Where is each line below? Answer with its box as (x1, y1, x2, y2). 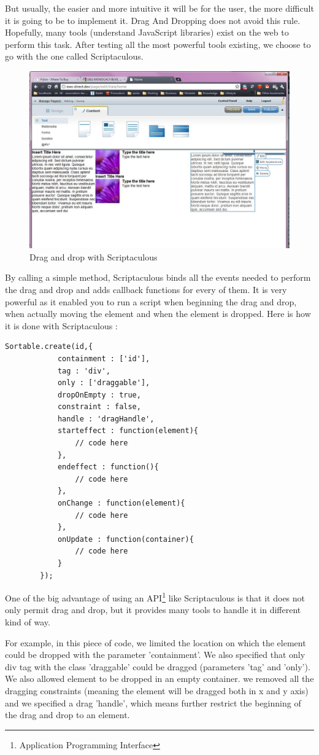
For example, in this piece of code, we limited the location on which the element (5, 636, 306, 649)
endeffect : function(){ (57, 463, 159, 472)
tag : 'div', (57, 366, 110, 375)
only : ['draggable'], (57, 378, 150, 388)
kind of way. (5, 616, 50, 628)
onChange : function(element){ (57, 499, 185, 508)
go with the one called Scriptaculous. (5, 50, 144, 63)
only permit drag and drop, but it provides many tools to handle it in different (5, 603, 301, 616)
